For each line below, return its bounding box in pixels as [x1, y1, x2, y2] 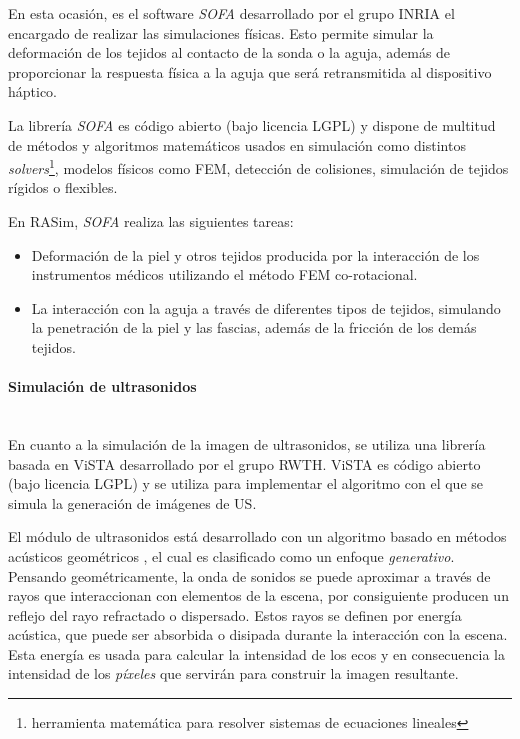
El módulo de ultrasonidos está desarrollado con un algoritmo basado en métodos [8, 526, 507, 547]
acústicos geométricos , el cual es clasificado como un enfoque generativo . [8, 545, 455, 566]
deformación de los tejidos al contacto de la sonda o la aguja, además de [8, 42, 451, 63]
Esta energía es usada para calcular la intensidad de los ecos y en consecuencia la [8, 643, 506, 664]
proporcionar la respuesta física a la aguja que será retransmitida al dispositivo [8, 61, 492, 82]
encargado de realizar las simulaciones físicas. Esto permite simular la [8, 22, 434, 43]
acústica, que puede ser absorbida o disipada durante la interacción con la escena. [8, 624, 508, 645]
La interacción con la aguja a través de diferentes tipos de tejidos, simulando [31, 297, 501, 318]
